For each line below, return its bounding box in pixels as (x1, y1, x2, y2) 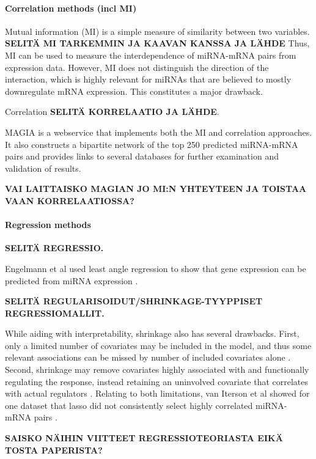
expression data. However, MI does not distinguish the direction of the (5, 61, 269, 73)
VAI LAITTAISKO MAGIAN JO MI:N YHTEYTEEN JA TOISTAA (5, 182, 307, 195)
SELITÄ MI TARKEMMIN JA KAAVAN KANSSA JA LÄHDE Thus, (5, 37, 310, 50)
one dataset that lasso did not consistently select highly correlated (5, 398, 253, 411)
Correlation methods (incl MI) (5, 1, 137, 14)
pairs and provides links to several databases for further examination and (5, 150, 279, 163)
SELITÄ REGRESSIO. (5, 241, 104, 254)
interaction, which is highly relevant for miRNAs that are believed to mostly (5, 73, 292, 86)
